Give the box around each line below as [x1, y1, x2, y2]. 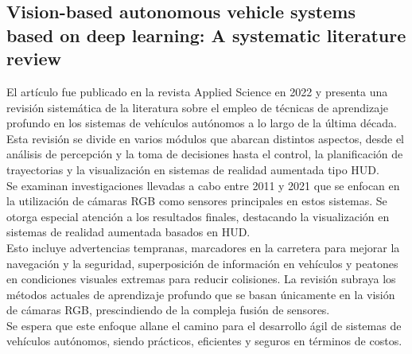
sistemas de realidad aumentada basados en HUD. [6, 224, 251, 240]
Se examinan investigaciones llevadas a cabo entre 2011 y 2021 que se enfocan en [6, 177, 400, 193]
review [6, 46, 61, 71]
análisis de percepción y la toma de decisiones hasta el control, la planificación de [6, 146, 403, 162]
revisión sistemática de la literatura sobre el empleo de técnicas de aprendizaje [6, 99, 389, 115]
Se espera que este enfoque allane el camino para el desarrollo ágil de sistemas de [6, 317, 402, 333]
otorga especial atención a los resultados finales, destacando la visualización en [6, 208, 390, 224]
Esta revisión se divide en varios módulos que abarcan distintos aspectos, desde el [6, 130, 404, 146]
